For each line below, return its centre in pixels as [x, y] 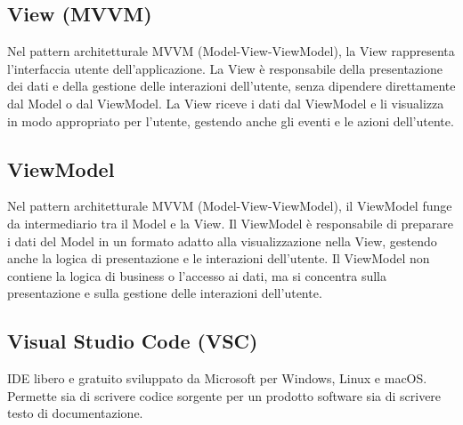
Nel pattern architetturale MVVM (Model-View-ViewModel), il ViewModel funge [230, 206]
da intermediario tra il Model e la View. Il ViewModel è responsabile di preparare [230, 223]
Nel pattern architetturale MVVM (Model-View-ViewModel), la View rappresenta [231, 51]
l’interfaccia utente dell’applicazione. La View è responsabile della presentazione [225, 68]
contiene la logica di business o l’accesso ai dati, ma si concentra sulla [197, 275]
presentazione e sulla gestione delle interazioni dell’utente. [165, 293]
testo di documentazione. [75, 413]
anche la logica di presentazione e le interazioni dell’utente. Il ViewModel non [219, 258]
